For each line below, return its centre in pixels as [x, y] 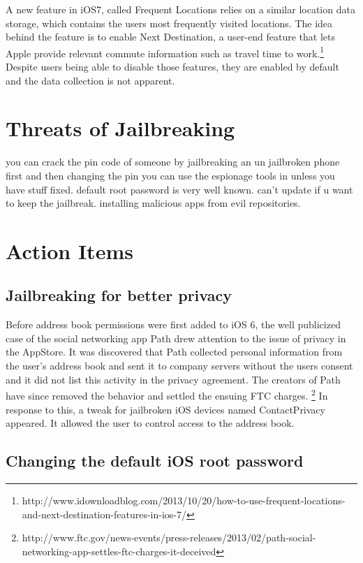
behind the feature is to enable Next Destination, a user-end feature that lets [170, 37]
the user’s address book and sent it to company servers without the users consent [179, 366]
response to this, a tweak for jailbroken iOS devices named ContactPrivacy [165, 409]
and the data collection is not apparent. [90, 80]
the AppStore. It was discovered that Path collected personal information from [174, 352]
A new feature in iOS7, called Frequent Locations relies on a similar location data [180, 9]
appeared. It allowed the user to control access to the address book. [150, 423]
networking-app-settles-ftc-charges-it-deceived [119, 551]
